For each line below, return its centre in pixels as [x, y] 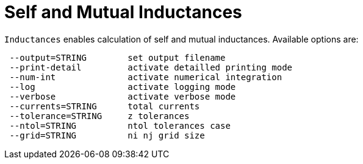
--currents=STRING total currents [105, 106]
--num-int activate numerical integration [146, 77]
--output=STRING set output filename [117, 57]
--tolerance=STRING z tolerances [99, 116]
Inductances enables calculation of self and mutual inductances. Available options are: [182, 39]
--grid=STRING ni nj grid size [107, 135]
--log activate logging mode [123, 87]
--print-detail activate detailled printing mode [151, 67]
